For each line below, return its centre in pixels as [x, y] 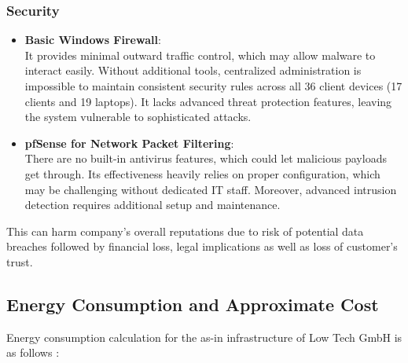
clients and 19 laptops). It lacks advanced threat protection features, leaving [208, 101]
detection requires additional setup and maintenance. [153, 205]
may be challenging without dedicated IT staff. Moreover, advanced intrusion [211, 189]
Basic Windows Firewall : [93, 40]
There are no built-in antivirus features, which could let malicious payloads [206, 158]
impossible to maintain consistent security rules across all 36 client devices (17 [213, 86]
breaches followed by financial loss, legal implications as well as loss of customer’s [202, 246]
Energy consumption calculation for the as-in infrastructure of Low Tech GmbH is [204, 337]
